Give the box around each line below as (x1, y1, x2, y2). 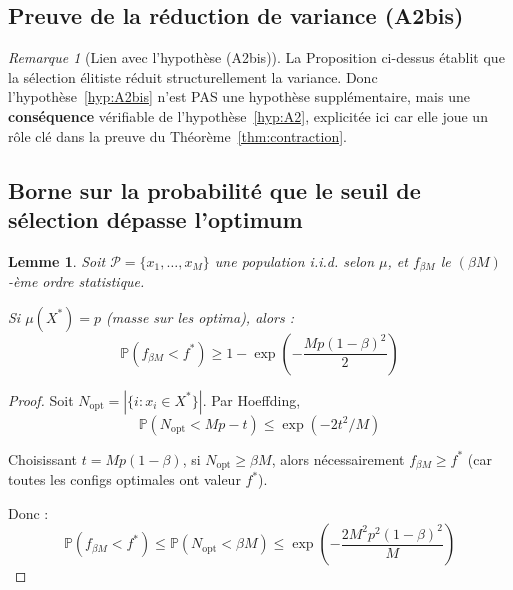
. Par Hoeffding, (202, 389, 301, 410)
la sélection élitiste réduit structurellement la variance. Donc (8, 66, 378, 87)
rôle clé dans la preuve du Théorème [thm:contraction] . (8, 125, 347, 146)
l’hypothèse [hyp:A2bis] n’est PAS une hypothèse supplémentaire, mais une (8, 86, 470, 107)
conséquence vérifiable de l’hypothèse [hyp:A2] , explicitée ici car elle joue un (8, 105, 488, 126)
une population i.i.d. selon (214, 250, 375, 271)
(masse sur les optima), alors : (106, 306, 294, 327)
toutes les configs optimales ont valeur (8, 469, 241, 490)
